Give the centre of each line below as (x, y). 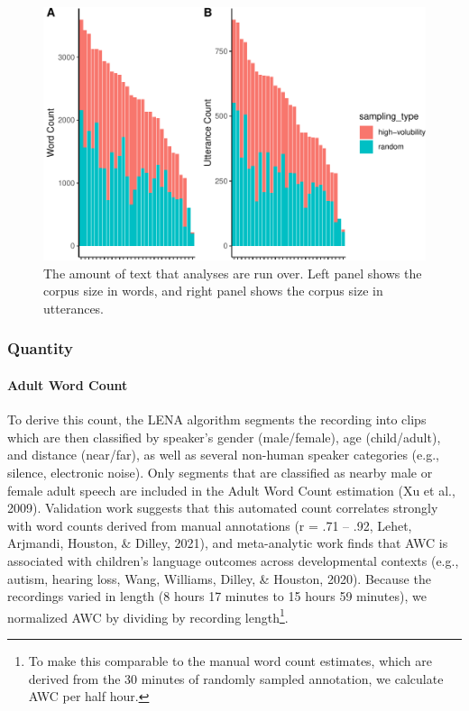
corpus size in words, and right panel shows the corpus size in (213, 291)
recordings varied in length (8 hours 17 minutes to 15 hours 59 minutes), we (217, 596)
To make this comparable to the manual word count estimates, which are (230, 660)
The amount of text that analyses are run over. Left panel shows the (233, 273)
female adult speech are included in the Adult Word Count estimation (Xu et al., (231, 490)
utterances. (74, 308)
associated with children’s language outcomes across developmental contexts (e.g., (233, 560)
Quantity (40, 348)
